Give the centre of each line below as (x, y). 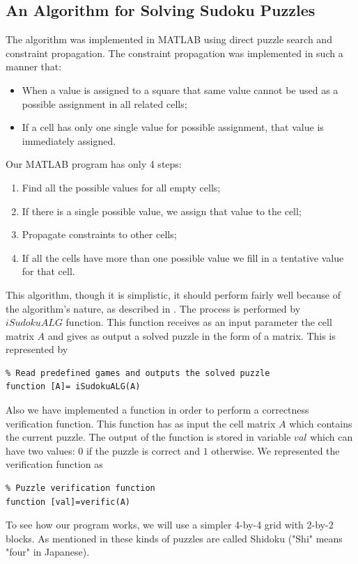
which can (332, 437)
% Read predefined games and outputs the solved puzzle (138, 373)
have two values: (40, 450)
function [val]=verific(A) (68, 502)
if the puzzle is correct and (143, 450)
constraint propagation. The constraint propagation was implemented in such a (174, 53)
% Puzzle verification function (80, 488)
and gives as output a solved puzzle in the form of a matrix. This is (192, 335)
